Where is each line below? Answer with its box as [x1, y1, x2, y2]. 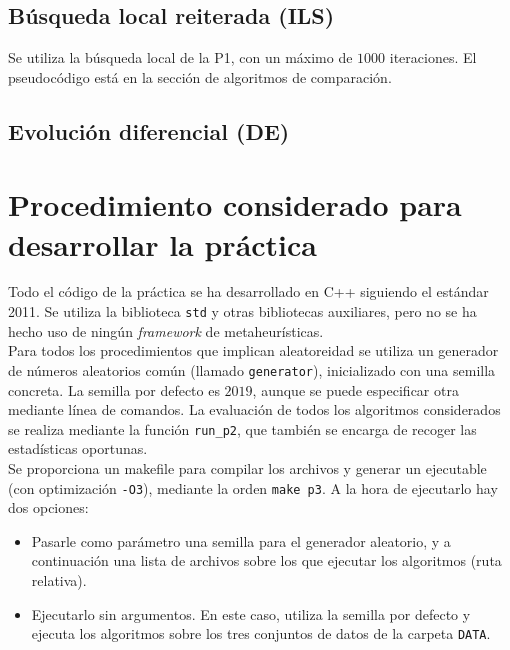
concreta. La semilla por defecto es [8, 379, 220, 400]
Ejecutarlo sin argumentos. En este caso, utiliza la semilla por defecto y [31, 603, 471, 624]
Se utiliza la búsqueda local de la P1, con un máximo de [8, 47, 353, 68]
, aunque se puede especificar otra [252, 379, 459, 400]
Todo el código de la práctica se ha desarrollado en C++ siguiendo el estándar [8, 281, 489, 302]
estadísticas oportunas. [8, 438, 148, 459]
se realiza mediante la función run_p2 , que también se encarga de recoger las [8, 418, 477, 439]
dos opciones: [8, 497, 89, 518]
